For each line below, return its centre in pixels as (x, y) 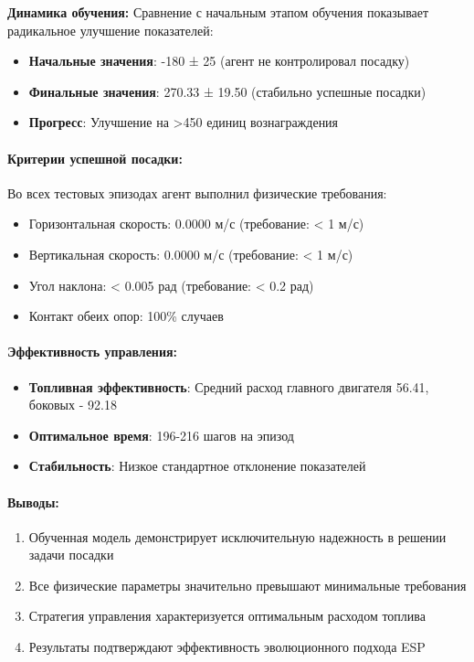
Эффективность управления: (93, 352)
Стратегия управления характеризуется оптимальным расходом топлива (227, 616)
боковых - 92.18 (73, 405)
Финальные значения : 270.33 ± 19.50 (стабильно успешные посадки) (227, 91)
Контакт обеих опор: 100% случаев (126, 316)
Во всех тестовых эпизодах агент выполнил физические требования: (197, 192)
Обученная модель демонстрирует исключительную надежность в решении (237, 536)
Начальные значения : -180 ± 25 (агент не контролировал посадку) (219, 61)
